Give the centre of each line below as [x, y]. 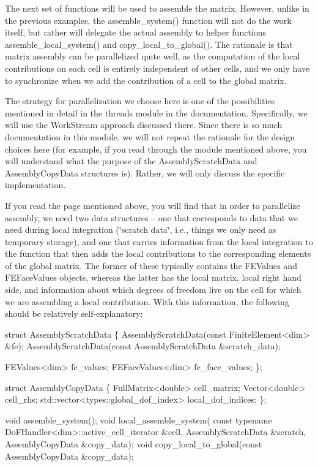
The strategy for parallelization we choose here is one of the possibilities [140, 101]
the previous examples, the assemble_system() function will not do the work [148, 20]
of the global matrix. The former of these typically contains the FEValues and [151, 265]
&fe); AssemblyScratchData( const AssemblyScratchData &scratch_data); [143, 346]
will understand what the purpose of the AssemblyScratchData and [131, 161]
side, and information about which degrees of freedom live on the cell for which [153, 290]
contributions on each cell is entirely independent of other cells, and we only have [157, 68]
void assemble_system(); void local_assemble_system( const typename [139, 420]
